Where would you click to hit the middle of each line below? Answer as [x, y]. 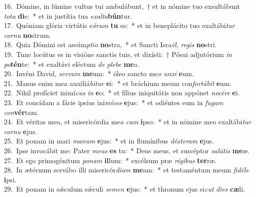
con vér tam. [21, 112]
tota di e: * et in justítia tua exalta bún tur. [68, 15]
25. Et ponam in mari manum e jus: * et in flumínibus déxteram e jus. [109, 141]
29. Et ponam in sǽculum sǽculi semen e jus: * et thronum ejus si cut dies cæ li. [125, 189]
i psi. [10, 179]
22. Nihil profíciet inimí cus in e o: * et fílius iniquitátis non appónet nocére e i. [122, 93]
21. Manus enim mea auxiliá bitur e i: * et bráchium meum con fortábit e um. [118, 83]
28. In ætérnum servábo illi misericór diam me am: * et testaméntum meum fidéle [127, 170]
